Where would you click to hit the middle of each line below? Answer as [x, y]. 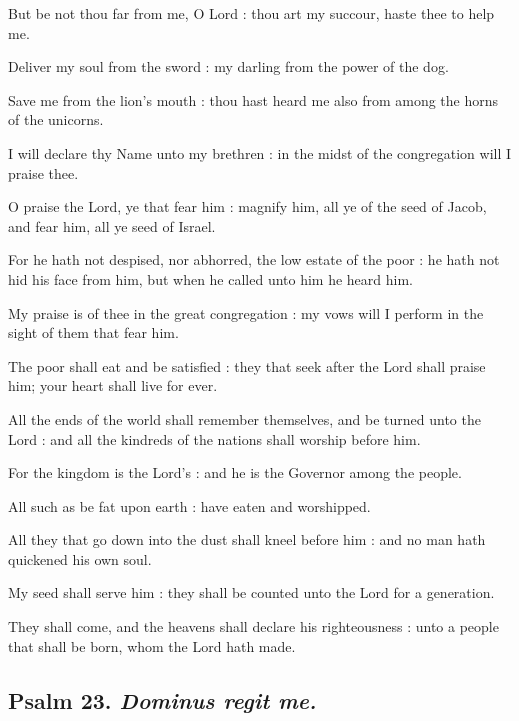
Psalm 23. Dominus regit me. [162, 699]
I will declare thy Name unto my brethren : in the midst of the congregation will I [260, 152]
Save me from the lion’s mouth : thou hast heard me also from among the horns [253, 99]
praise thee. [43, 172]
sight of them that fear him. [93, 332]
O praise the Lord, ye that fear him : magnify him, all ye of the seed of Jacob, [247, 206]
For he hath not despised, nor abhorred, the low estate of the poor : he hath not [254, 259]
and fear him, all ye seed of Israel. [112, 225]
